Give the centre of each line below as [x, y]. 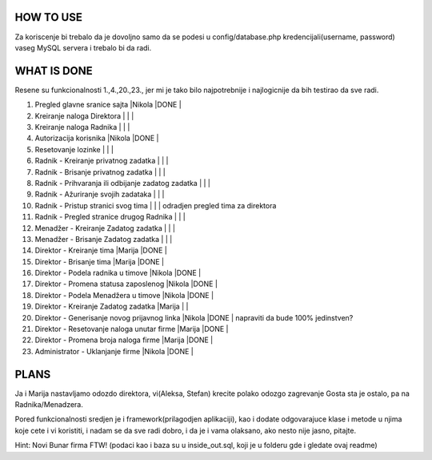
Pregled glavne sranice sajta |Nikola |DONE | [108, 105]
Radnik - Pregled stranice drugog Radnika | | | [110, 217]
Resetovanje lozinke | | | [74, 149]
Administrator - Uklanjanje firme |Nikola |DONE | [114, 351]
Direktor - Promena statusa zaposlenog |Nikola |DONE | [126, 284]
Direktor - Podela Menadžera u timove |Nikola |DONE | [124, 295]
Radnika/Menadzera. [49, 405]
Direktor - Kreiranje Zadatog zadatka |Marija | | [112, 307]
